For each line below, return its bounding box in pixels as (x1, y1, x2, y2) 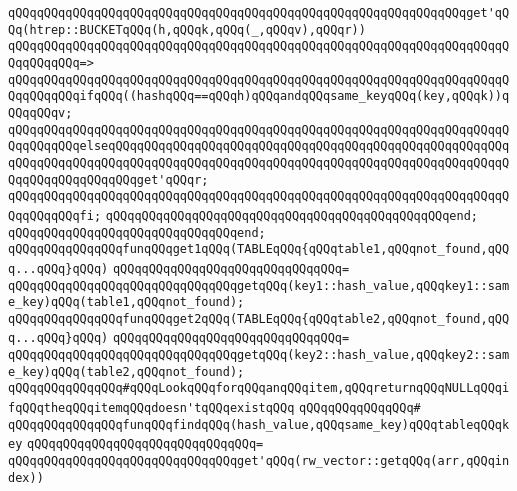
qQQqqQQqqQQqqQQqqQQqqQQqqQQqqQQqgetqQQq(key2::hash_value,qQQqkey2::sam (8, 348, 510, 363)
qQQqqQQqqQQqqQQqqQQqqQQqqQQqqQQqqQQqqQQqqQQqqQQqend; (105, 208, 479, 223)
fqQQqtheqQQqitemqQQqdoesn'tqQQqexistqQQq (8, 401, 295, 416)
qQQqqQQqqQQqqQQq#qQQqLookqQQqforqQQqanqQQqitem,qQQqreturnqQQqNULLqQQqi (8, 381, 510, 396)
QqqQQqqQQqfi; (8, 208, 102, 223)
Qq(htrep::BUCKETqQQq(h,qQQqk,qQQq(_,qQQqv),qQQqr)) (8, 22, 366, 37)
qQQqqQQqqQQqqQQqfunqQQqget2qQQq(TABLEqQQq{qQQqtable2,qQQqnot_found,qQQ (8, 311, 510, 326)
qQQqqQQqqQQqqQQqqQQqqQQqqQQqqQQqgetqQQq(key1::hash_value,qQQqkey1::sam (8, 278, 510, 293)
